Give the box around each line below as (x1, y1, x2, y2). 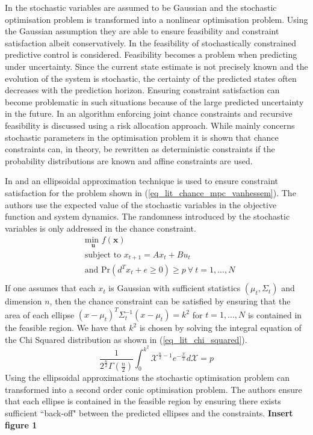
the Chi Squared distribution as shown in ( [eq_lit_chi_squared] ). (5, 333, 247, 345)
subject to (84, 250, 122, 259)
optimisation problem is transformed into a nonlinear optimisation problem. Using (5, 13, 308, 25)
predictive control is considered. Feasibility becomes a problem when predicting (5, 48, 297, 61)
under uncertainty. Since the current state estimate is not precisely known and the (5, 60, 308, 72)
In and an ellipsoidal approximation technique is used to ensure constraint (5, 174, 278, 187)
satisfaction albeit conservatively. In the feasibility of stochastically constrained (5, 36, 297, 49)
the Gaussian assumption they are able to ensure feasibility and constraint (5, 25, 279, 37)
